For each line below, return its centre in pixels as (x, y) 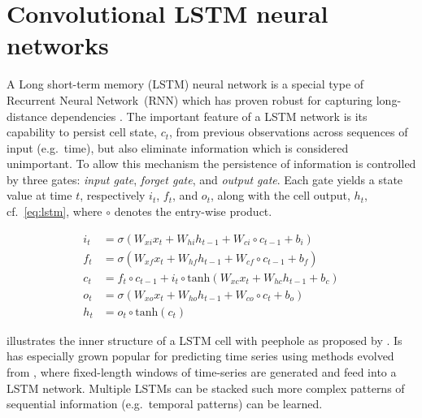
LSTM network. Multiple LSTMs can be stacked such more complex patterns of (206, 388)
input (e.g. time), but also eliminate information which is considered (178, 147)
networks (58, 45)
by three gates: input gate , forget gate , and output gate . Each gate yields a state (205, 179)
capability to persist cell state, (82, 132)
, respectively (113, 195)
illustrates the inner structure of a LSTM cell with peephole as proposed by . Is (204, 340)
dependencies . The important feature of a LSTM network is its (209, 116)
